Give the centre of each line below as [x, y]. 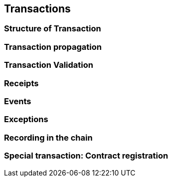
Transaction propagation [53, 47]
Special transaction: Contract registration [86, 156]
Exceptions [26, 119]
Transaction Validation [49, 65]
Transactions [37, 9]
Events [18, 101]
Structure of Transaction [53, 29]
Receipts [21, 83]
